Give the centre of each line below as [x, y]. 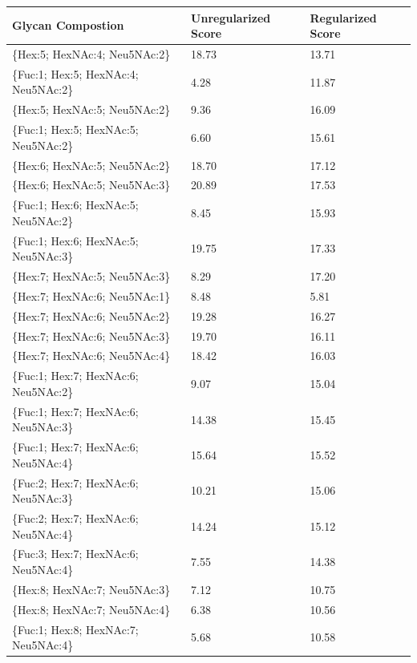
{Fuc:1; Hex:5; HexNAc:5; [75, 129]
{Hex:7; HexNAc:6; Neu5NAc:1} [91, 295]
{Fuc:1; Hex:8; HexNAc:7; [75, 629]
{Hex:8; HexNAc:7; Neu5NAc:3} [91, 589]
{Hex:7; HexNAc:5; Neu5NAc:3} [91, 276]
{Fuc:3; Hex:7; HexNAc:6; [75, 554]
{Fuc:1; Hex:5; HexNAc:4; [75, 73]
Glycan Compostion [68, 25]
